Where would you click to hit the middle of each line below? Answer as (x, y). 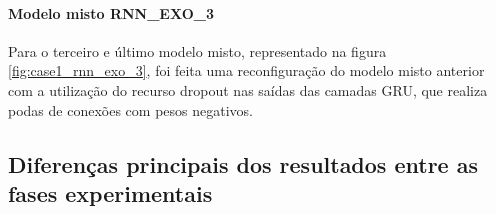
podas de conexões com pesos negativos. (130, 109)
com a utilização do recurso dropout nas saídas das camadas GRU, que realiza (248, 89)
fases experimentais (110, 192)
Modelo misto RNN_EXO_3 (111, 12)
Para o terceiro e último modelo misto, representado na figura (197, 50)
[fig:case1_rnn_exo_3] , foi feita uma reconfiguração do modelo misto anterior (246, 70)
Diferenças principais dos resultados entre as (243, 163)
